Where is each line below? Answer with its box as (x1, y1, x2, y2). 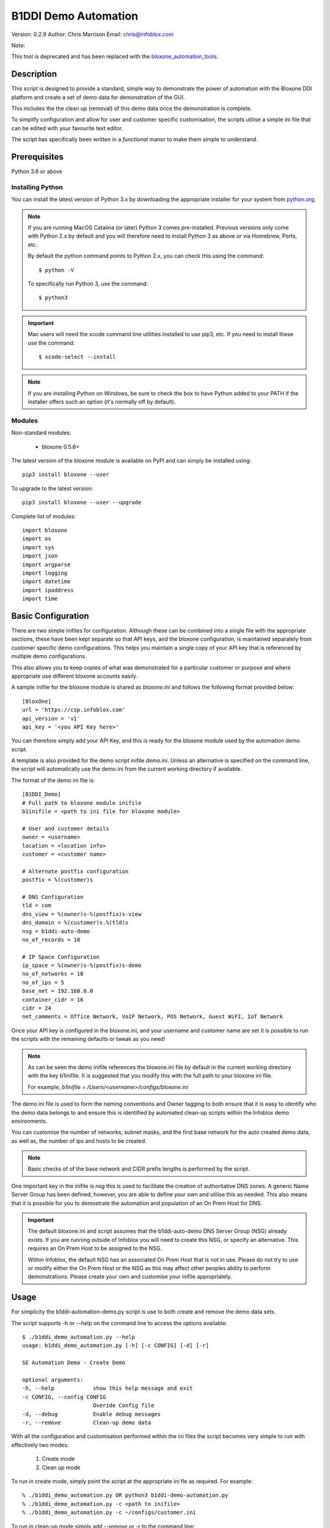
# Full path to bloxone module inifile (22, 799, 142, 806)
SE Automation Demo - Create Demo (22, 1359, 125, 1366)
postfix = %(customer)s (22, 876, 94, 883)
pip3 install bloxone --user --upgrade (22, 499, 142, 506)
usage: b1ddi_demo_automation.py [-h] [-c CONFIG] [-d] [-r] (22, 1342, 209, 1349)
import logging (22, 569, 68, 576)
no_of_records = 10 (22, 936, 81, 943)
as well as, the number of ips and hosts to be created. (11, 1137, 147, 1144)
